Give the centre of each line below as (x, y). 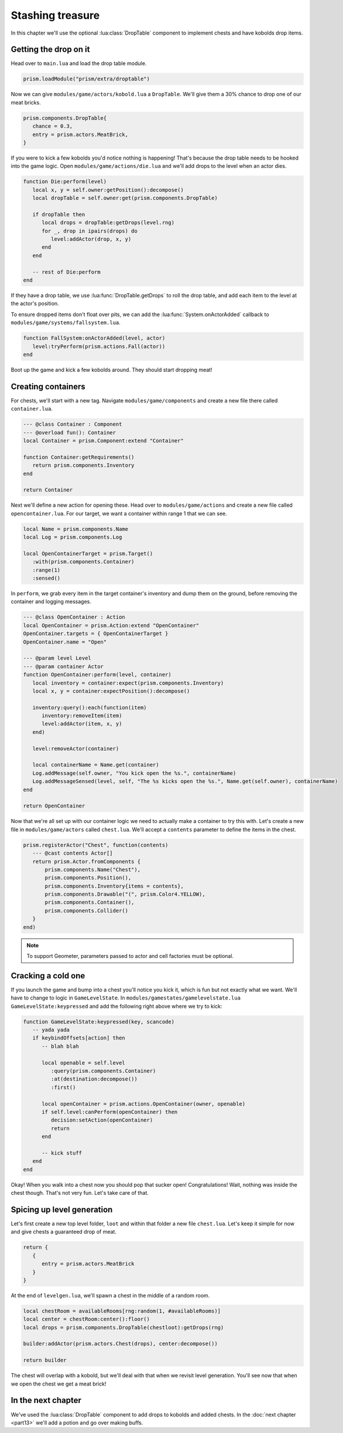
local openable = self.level (83, 1063)
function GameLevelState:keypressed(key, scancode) (99, 1022)
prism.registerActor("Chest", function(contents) (96, 845)
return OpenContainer (54, 806)
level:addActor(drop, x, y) (91, 239)
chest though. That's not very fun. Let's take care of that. (80, 1193)
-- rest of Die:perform (66, 272)
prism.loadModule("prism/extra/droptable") (87, 79)
